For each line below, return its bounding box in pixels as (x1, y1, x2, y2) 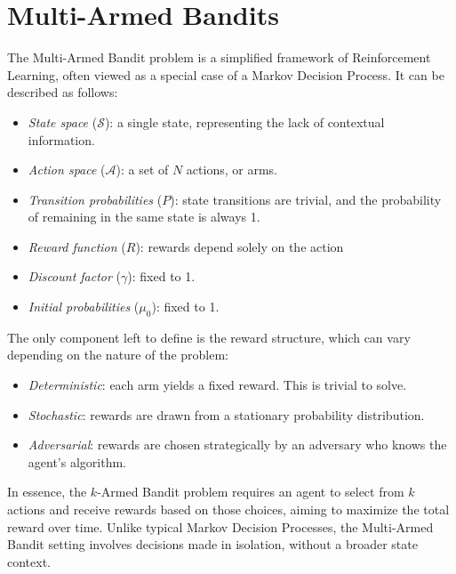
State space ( (28, 112, 98, 131)
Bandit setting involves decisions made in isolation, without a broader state (7, 535, 418, 554)
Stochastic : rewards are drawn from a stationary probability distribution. (28, 405, 425, 424)
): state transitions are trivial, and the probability (170, 190, 442, 208)
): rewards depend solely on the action (135, 237, 344, 255)
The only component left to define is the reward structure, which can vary (7, 327, 411, 346)
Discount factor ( (28, 267, 122, 286)
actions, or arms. (186, 160, 277, 179)
